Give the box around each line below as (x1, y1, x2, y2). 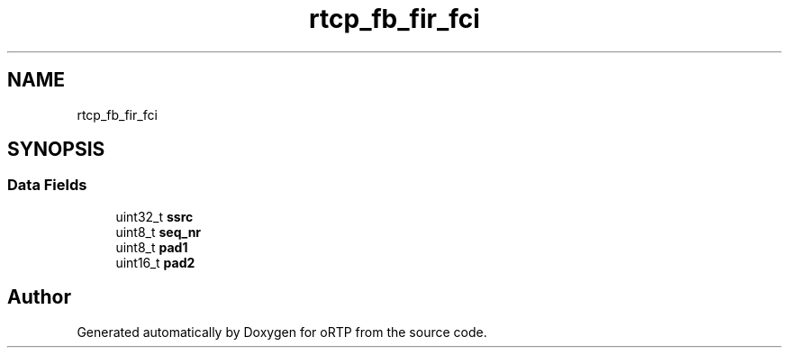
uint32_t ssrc (115, 208, 194, 224)
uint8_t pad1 (115, 239, 188, 255)
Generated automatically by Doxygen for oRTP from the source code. (77, 323, 487, 340)
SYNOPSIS (7, 138, 105, 161)
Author (7, 286, 71, 309)
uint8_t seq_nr (115, 223, 202, 240)
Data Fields (7, 176, 87, 195)
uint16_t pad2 (115, 254, 195, 270)
